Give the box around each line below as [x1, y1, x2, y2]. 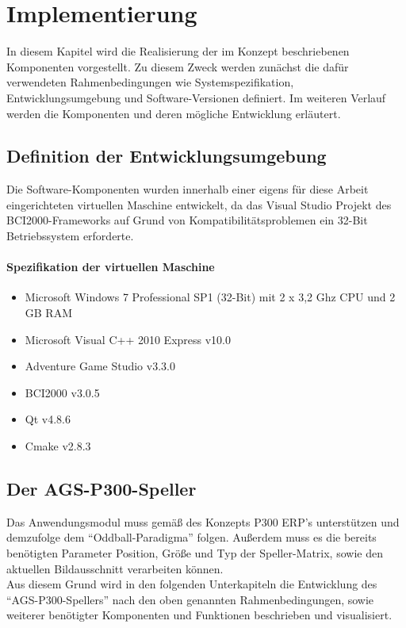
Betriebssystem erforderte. [6, 228, 134, 244]
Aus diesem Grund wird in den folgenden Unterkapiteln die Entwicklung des [6, 576, 377, 592]
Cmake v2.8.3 [25, 438, 91, 454]
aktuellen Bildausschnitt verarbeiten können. [6, 560, 224, 576]
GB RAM [25, 304, 73, 321]
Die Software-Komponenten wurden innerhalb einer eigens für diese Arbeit [6, 181, 369, 197]
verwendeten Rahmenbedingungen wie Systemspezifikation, [6, 74, 294, 90]
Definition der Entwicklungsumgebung [6, 144, 327, 168]
